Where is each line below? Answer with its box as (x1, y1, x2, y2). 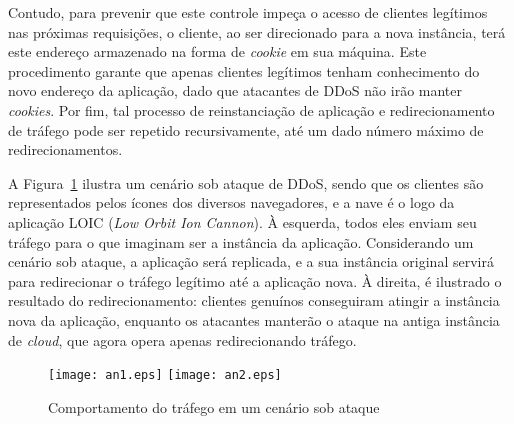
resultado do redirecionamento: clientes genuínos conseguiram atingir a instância (8, 290, 500, 311)
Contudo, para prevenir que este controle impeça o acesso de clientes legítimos (8, 2, 488, 22)
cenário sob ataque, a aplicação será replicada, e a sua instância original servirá (8, 251, 494, 272)
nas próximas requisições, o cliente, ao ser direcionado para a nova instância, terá (8, 21, 506, 42)
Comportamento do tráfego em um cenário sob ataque (48, 396, 380, 417)
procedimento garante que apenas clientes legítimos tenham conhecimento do (8, 60, 480, 81)
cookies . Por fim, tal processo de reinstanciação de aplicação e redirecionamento (8, 99, 495, 120)
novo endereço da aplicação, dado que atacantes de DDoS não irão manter (8, 80, 463, 101)
